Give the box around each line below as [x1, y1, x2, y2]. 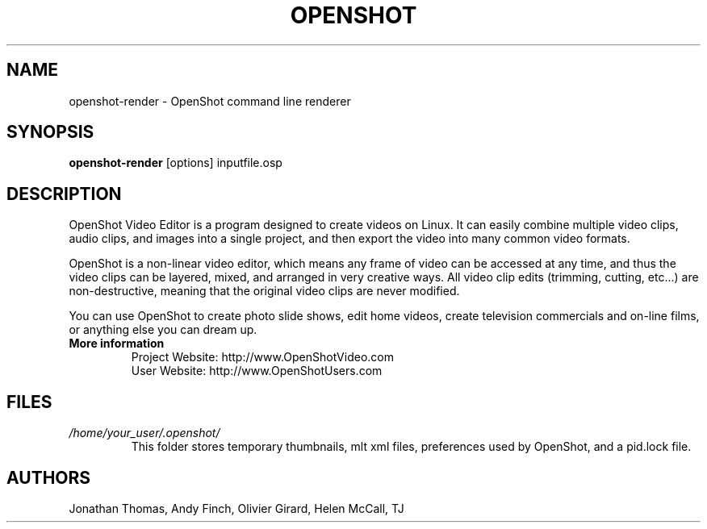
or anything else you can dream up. [69, 323, 257, 337]
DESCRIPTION [6, 183, 122, 204]
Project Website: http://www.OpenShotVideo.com [131, 350, 394, 364]
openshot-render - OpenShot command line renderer [69, 94, 351, 108]
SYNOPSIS [6, 122, 94, 143]
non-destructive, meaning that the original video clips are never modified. [69, 284, 460, 298]
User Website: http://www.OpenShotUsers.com [131, 364, 383, 378]
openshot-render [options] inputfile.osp [69, 156, 282, 170]
